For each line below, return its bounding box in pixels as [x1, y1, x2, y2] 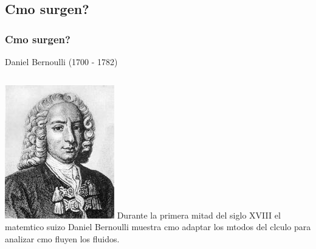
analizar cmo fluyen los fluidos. [5, 232, 120, 245]
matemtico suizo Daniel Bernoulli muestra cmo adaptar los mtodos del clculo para [5, 220, 311, 233]
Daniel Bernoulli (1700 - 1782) [5, 55, 118, 68]
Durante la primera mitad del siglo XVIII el [117, 208, 281, 221]
